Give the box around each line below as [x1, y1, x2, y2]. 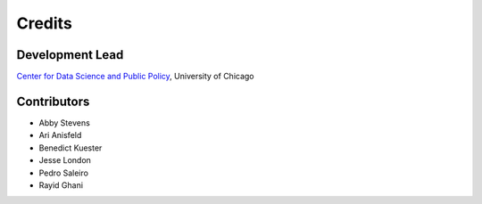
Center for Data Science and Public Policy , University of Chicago [16, 71, 254, 82]
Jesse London [38, 155, 91, 166]
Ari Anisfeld [38, 130, 82, 141]
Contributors [16, 94, 90, 109]
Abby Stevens [38, 117, 91, 128]
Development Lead [16, 47, 124, 62]
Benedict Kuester [38, 143, 103, 153]
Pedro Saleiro [38, 167, 89, 178]
